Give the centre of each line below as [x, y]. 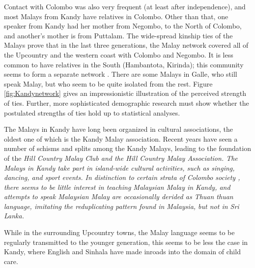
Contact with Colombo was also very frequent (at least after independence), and [125, 6]
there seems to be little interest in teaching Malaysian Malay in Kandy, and [117, 187]
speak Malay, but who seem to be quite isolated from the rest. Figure [108, 83]
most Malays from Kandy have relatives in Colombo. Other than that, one [116, 16]
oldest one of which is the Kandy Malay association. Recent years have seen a [121, 138]
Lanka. [14, 216]
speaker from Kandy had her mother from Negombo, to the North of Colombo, [123, 26]
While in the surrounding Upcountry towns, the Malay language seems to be [119, 232]
